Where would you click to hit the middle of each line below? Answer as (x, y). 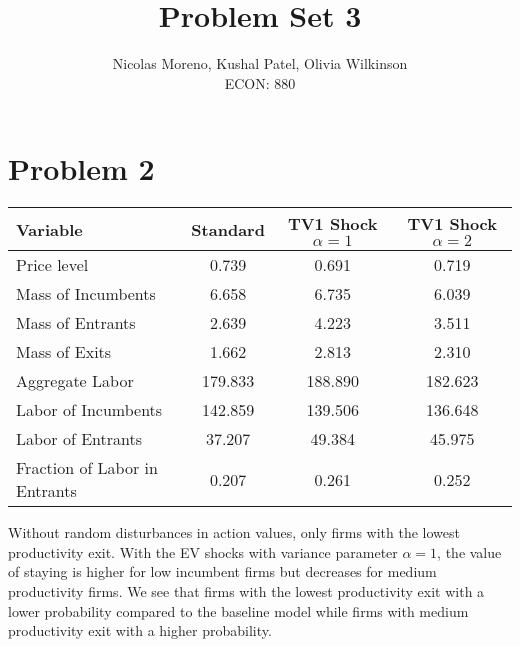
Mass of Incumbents (86, 294)
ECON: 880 (260, 82)
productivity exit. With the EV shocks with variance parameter (203, 551)
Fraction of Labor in (87, 468)
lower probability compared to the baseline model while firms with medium (238, 610)
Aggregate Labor (75, 381)
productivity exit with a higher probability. (140, 630)
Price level (52, 265)
